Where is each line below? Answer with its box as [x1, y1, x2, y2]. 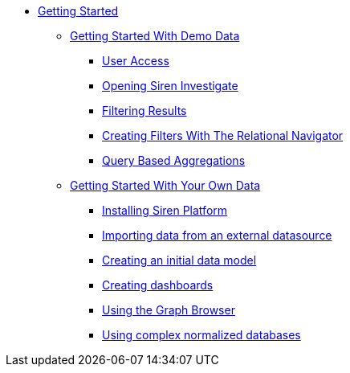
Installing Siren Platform [102, 203, 228, 217]
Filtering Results [102, 104, 187, 117]
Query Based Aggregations [102, 154, 246, 167]
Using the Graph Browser [102, 303, 235, 317]
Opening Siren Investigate [102, 79, 238, 92]
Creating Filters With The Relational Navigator [102, 129, 344, 142]
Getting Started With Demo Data [70, 29, 240, 43]
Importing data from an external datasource [102, 228, 332, 242]
